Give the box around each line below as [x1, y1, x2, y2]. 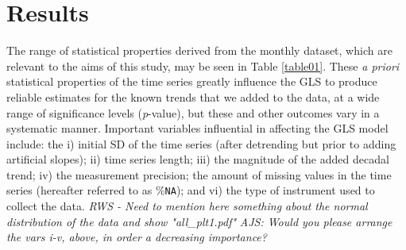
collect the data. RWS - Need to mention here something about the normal [6, 198, 368, 214]
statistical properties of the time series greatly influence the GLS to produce [6, 73, 377, 90]
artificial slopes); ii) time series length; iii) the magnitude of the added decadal [6, 151, 389, 167]
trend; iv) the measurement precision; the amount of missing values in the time [6, 166, 392, 183]
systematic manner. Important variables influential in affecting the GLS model [6, 120, 389, 137]
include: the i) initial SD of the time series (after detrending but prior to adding [6, 135, 396, 152]
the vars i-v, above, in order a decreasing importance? [6, 229, 267, 245]
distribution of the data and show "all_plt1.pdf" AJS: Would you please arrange [6, 213, 392, 229]
